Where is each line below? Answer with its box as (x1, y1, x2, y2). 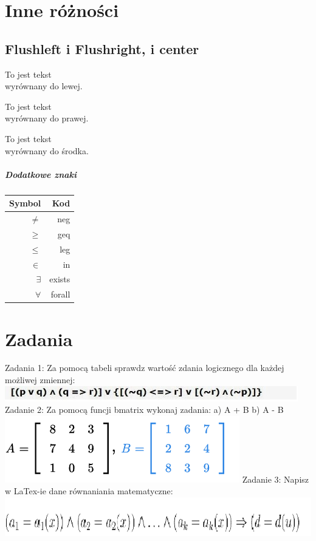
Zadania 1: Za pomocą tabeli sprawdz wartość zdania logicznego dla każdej (5, 361, 284, 374)
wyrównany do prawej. (5, 112, 89, 124)
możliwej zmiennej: (5, 373, 75, 386)
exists (49, 273, 70, 285)
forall (50, 288, 70, 301)
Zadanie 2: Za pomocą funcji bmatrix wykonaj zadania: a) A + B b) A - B (5, 403, 284, 416)
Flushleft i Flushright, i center (5, 39, 199, 58)
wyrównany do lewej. (5, 80, 83, 92)
